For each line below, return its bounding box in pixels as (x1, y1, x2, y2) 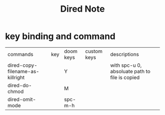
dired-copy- (7, 62, 38, 69)
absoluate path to (110, 68, 151, 75)
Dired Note (60, 3, 105, 15)
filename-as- (7, 68, 39, 75)
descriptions (110, 51, 139, 57)
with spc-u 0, (110, 62, 142, 69)
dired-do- (7, 82, 32, 89)
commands (7, 51, 33, 57)
